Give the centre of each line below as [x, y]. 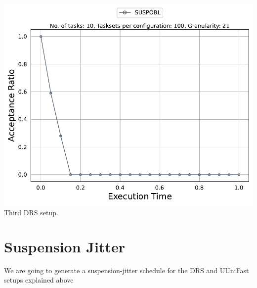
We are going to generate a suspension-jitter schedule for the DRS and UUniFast [127, 270]
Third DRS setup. [31, 212]
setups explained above [39, 280]
